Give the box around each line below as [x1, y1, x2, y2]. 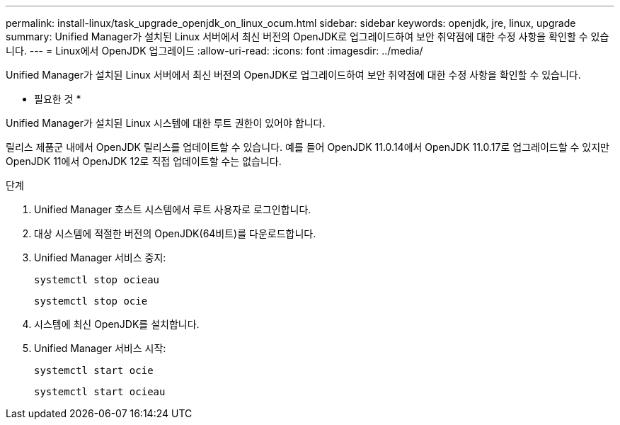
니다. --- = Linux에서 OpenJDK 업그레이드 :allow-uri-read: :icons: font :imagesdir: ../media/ [6, 45, 423, 57]
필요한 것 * [34, 93, 81, 105]
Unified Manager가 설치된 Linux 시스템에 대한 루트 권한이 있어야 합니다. [6, 117, 326, 129]
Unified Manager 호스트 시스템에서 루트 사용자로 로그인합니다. [34, 203, 311, 215]
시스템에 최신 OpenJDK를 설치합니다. [34, 318, 200, 330]
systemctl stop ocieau [34, 274, 160, 285]
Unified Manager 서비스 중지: [34, 251, 166, 263]
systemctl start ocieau [34, 386, 166, 397]
